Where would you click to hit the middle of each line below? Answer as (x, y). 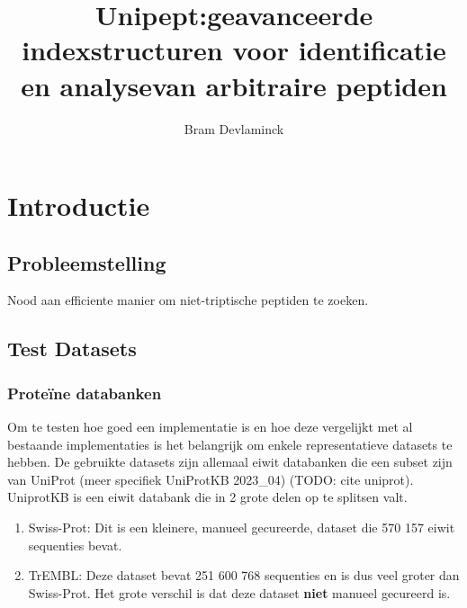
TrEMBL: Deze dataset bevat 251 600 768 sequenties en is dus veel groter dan (244, 575)
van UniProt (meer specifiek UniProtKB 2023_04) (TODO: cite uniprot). (211, 479)
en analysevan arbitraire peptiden (234, 85)
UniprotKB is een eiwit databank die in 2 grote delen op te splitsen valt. (207, 497)
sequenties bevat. (75, 545)
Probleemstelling (87, 262)
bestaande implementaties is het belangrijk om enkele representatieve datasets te (230, 444)
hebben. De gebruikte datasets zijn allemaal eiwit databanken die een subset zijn (230, 462)
